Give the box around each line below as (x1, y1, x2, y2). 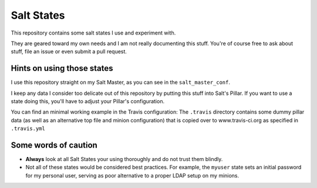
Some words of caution (11, 141, 98, 150)
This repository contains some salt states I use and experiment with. (11, 29, 176, 36)
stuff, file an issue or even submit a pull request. (11, 48, 127, 55)
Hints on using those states (11, 63, 113, 73)
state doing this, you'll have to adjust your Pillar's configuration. (11, 98, 164, 105)
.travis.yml (11, 125, 45, 132)
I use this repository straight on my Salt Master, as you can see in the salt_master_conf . (11, 79, 231, 86)
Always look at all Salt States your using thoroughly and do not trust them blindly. (25, 156, 223, 163)
